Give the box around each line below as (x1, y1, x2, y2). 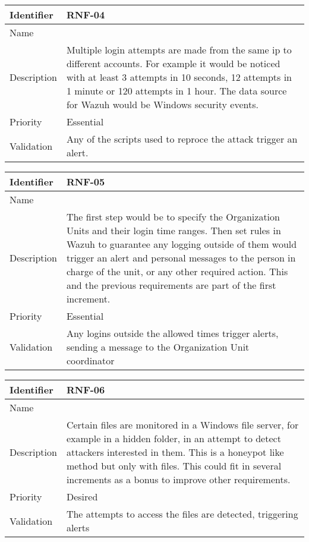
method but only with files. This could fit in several (66, 459, 282, 472)
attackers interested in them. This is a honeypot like (66, 445, 284, 459)
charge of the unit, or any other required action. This (66, 264, 288, 278)
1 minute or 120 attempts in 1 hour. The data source (66, 84, 287, 97)
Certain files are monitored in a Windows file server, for (66, 418, 299, 431)
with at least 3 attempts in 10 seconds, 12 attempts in (66, 70, 292, 84)
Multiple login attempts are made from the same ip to (66, 43, 292, 56)
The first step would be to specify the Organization (66, 210, 280, 223)
